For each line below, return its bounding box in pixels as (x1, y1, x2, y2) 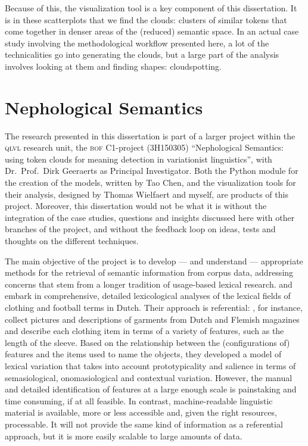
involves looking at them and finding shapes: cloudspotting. (5, 60, 222, 72)
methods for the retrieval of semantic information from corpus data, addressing (5, 266, 294, 279)
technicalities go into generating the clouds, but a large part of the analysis (5, 48, 279, 61)
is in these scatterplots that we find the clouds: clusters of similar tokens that (5, 13, 287, 26)
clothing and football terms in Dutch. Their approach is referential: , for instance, (5, 301, 303, 313)
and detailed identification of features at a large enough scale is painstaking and (5, 383, 297, 395)
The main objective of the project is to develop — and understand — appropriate (5, 254, 303, 267)
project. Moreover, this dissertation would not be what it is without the (5, 199, 267, 212)
